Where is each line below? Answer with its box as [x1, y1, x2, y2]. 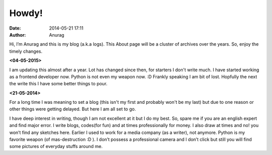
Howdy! [9, 8, 43, 19]
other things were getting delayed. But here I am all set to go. [9, 106, 136, 112]
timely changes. [9, 48, 43, 54]
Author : [9, 32, 26, 38]
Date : [9, 25, 21, 31]
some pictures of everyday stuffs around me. [9, 143, 103, 149]
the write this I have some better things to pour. [9, 81, 108, 87]
